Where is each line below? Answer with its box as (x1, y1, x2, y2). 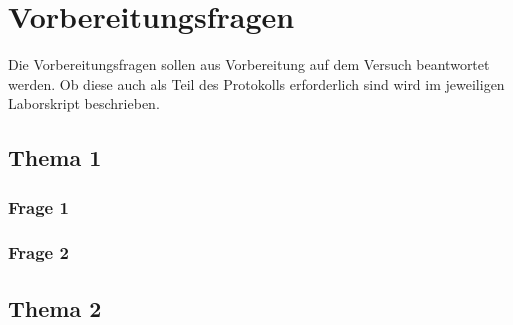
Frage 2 (8, 240, 69, 265)
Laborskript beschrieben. (8, 93, 160, 114)
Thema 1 (8, 142, 102, 173)
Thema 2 (8, 292, 102, 323)
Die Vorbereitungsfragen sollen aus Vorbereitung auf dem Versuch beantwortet (8, 54, 490, 75)
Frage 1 (8, 194, 69, 219)
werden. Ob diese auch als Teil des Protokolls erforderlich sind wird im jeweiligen (8, 73, 505, 94)
